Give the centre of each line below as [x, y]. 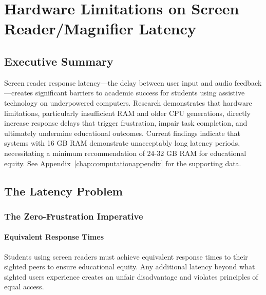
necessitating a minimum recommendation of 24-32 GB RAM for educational [125, 153]
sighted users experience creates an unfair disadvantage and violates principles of [131, 276]
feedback [248, 82]
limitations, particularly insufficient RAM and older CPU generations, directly [127, 113]
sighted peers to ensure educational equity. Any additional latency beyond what [130, 267]
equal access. [24, 287]
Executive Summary [59, 61]
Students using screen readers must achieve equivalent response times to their [126, 256]
